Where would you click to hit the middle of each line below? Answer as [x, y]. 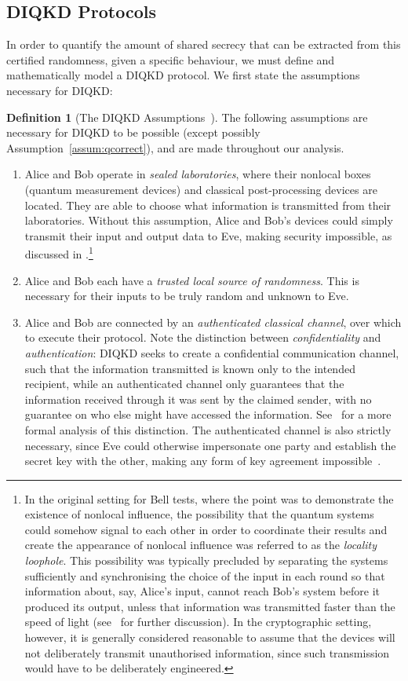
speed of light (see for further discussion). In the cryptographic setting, [198, 622]
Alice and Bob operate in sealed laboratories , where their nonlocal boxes [198, 174]
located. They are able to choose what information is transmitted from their [208, 205]
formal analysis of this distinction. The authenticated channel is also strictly [208, 429]
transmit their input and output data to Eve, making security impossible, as [208, 235]
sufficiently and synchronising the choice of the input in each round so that [205, 575]
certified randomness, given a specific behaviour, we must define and [171, 59]
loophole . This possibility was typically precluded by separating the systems [206, 560]
